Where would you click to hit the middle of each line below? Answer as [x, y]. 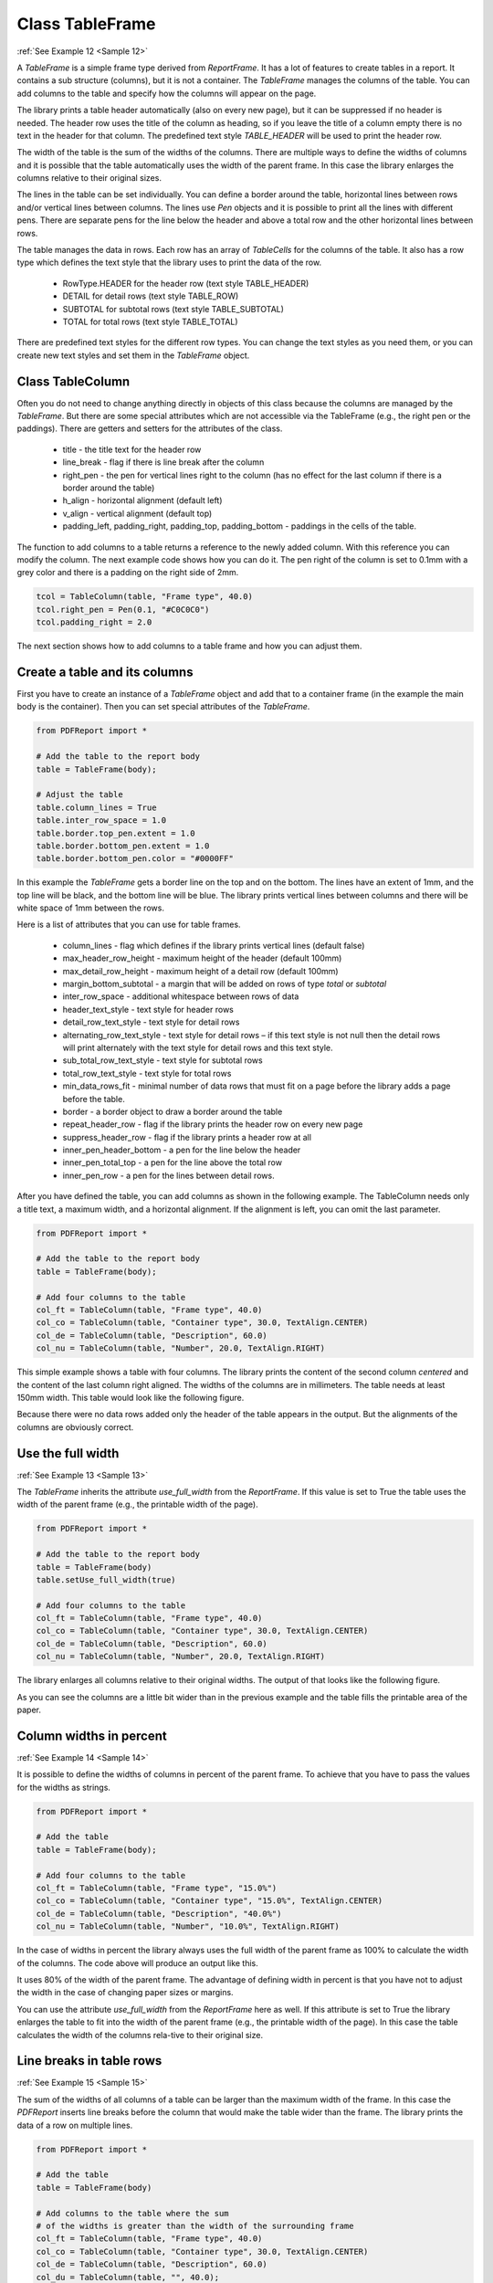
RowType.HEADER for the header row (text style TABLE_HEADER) [186, 283]
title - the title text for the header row [132, 449]
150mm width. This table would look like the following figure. [131, 1397]
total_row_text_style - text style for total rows [147, 1073]
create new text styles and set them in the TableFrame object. [133, 355]
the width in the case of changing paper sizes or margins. [125, 1993]
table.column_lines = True [96, 807]
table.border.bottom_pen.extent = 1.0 [123, 846]
